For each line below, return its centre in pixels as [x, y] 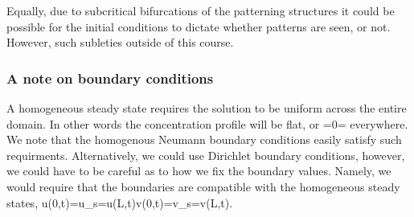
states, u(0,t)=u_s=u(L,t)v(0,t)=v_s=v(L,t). [120, 202]
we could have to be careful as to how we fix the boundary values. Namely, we [199, 171]
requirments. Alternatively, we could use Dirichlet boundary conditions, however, [206, 155]
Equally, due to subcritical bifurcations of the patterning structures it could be [201, 10]
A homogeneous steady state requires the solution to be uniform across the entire [207, 108]
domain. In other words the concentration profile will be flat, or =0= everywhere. [207, 123]
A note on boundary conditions [110, 78]
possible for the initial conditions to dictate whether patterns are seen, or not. [199, 26]
